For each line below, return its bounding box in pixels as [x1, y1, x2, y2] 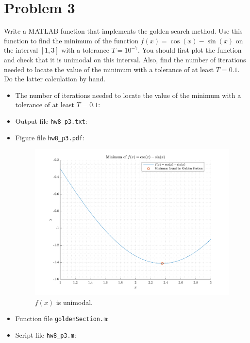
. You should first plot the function [137, 45, 242, 55]
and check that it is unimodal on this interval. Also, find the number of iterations [4, 54, 246, 64]
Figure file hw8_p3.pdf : [15, 132, 85, 142]
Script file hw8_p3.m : [15, 329, 76, 340]
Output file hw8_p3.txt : [15, 115, 87, 126]
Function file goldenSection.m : [15, 313, 109, 324]
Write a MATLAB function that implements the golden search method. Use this [4, 26, 243, 36]
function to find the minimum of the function [4, 35, 138, 45]
